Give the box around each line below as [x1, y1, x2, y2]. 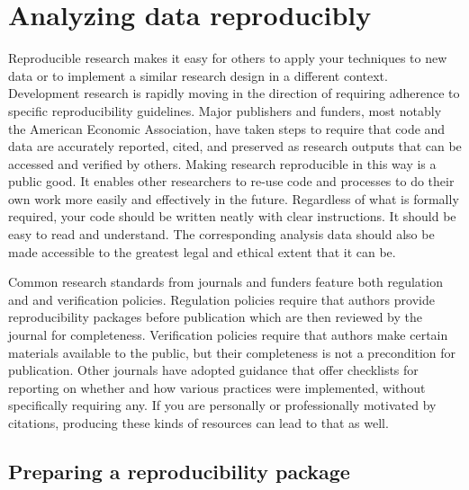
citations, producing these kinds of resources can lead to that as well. [8, 414, 389, 432]
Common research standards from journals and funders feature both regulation [8, 272, 443, 291]
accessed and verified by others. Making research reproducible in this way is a [8, 154, 437, 173]
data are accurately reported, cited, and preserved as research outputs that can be [8, 137, 462, 156]
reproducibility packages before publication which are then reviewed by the [8, 307, 422, 326]
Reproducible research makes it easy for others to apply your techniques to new [8, 49, 447, 67]
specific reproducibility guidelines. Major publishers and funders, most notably [8, 101, 442, 120]
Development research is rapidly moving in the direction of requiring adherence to [8, 84, 460, 102]
